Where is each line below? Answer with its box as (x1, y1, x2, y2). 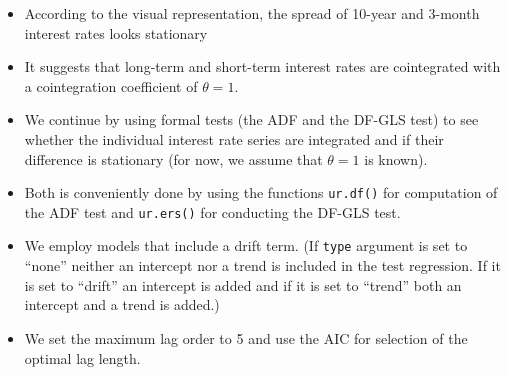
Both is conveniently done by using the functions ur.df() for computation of (24, 182, 498, 203)
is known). (364, 148, 428, 169)
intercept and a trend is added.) (24, 294, 220, 315)
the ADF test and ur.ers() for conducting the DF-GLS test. (24, 201, 401, 222)
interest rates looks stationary (24, 22, 208, 43)
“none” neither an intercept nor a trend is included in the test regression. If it (24, 255, 501, 276)
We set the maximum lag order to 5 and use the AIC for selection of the (24, 327, 468, 348)
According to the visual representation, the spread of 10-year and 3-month (24, 3, 480, 23)
